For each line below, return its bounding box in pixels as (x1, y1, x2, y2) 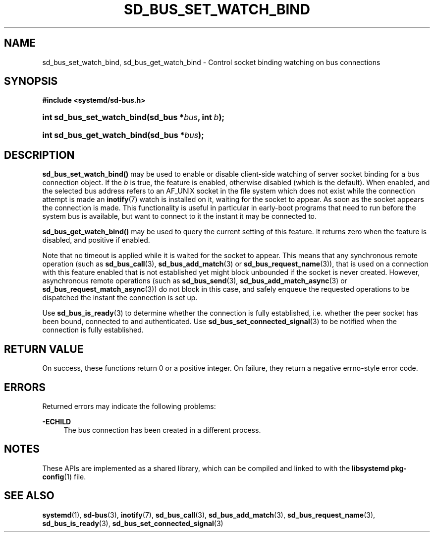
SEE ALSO (4, 489, 54, 502)
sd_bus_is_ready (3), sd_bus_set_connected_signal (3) (42, 519, 223, 528)
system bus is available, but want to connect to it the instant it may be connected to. (42, 212, 317, 221)
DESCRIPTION (4, 148, 75, 161)
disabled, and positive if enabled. (42, 236, 150, 245)
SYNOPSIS (4, 75, 58, 88)
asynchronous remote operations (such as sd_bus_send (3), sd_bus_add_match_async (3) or (42, 276, 347, 285)
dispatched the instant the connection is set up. (42, 293, 198, 302)
